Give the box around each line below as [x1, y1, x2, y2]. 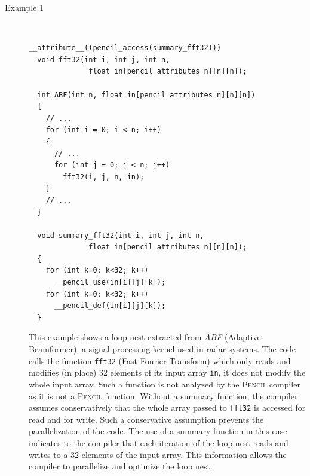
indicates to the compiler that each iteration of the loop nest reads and [29, 436, 288, 448]
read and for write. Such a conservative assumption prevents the [29, 413, 264, 425]
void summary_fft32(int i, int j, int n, [37, 231, 204, 240]
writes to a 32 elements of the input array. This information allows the [29, 448, 287, 460]
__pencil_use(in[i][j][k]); [54, 278, 166, 287]
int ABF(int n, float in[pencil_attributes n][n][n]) [37, 90, 256, 99]
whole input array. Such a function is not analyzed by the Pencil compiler [29, 377, 300, 390]
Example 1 [5, 1, 44, 13]
